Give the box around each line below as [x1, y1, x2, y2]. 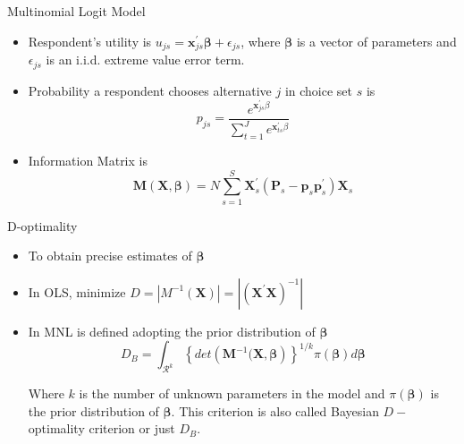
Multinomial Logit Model [7, 2, 146, 20]
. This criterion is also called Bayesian [171, 401, 379, 420]
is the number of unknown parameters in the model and [79, 384, 385, 403]
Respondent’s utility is [28, 31, 152, 50]
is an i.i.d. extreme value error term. [46, 50, 245, 69]
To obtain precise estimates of [28, 246, 192, 265]
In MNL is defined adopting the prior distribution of [28, 321, 316, 340]
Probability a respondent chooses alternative [28, 81, 272, 99]
